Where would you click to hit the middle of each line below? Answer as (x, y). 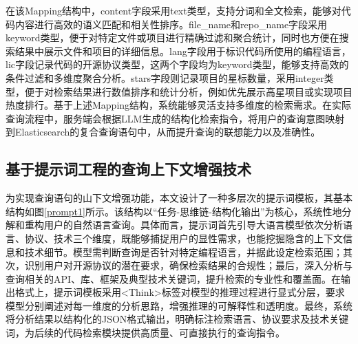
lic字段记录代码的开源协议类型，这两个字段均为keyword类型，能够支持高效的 (177, 64)
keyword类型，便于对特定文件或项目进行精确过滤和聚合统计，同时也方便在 (172, 37)
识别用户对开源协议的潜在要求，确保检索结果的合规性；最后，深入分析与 (188, 265)
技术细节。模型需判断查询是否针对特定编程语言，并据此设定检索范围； (183, 251)
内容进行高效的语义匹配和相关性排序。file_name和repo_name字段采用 (171, 24)
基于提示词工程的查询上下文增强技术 (128, 169)
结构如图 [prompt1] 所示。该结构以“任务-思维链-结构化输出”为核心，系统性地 (174, 211)
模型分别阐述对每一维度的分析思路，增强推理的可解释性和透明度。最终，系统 (179, 305)
